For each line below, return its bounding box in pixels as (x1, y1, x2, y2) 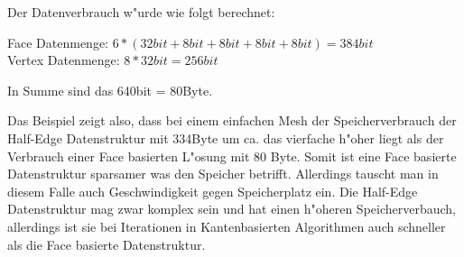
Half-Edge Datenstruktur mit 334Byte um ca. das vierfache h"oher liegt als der (7, 128, 444, 147)
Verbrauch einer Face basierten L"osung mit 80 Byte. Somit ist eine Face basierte (7, 146, 457, 165)
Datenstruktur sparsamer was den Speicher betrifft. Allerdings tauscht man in (7, 164, 439, 183)
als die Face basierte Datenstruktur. (7, 234, 206, 253)
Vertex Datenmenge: (7, 50, 120, 69)
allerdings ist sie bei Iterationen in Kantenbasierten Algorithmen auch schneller (7, 216, 446, 235)
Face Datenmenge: (7, 32, 108, 51)
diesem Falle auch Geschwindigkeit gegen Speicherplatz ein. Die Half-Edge (7, 181, 418, 200)
